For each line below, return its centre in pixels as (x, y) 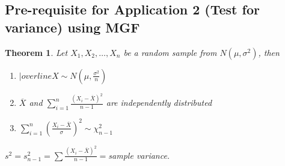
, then (269, 52)
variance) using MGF (72, 27)
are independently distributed (159, 103)
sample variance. (139, 155)
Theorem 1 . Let (36, 52)
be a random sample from (170, 52)
